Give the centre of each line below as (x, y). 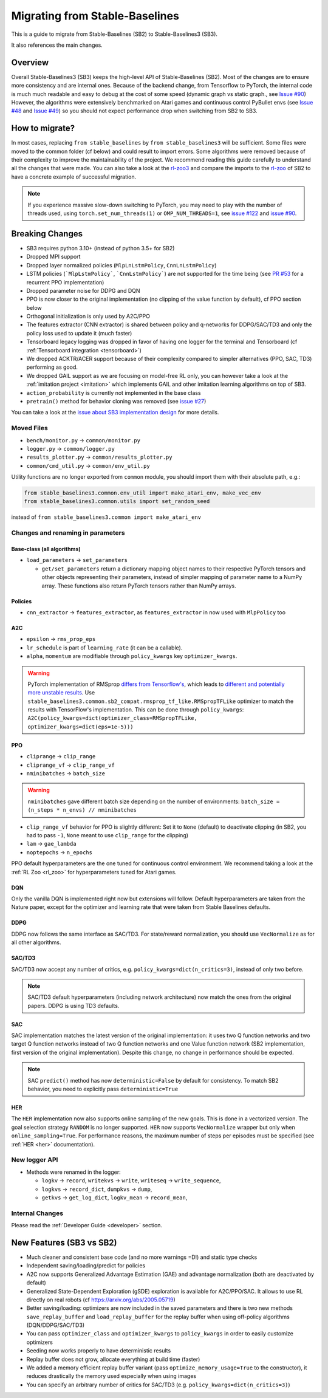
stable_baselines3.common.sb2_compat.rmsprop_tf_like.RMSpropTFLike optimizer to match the (161, 701)
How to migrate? (43, 128)
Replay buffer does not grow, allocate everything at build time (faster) (113, 1359)
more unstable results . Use (61, 693)
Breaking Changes (47, 234)
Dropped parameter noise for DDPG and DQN (83, 290)
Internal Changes (37, 1213)
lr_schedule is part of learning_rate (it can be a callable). (104, 648)
